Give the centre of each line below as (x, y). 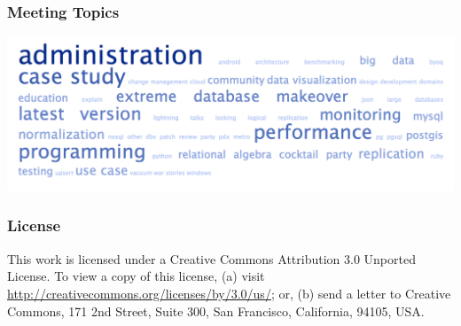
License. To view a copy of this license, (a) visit (136, 276)
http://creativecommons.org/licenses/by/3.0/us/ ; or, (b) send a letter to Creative (229, 293)
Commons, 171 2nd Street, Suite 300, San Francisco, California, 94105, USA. (216, 310)
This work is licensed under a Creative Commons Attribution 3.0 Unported (211, 258)
